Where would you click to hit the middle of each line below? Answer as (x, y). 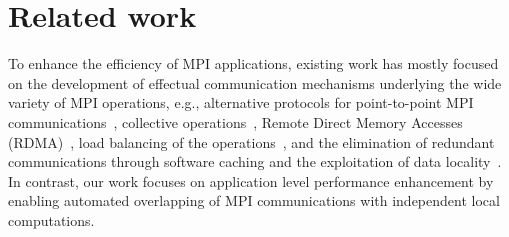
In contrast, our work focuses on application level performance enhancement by (251, 180)
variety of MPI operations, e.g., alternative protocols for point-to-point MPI (241, 102)
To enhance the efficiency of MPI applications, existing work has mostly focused (253, 63)
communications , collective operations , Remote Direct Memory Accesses (235, 121)
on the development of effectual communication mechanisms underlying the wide (255, 82)
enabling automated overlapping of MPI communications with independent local (254, 200)
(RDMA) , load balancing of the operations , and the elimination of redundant (251, 141)
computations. (51, 219)
